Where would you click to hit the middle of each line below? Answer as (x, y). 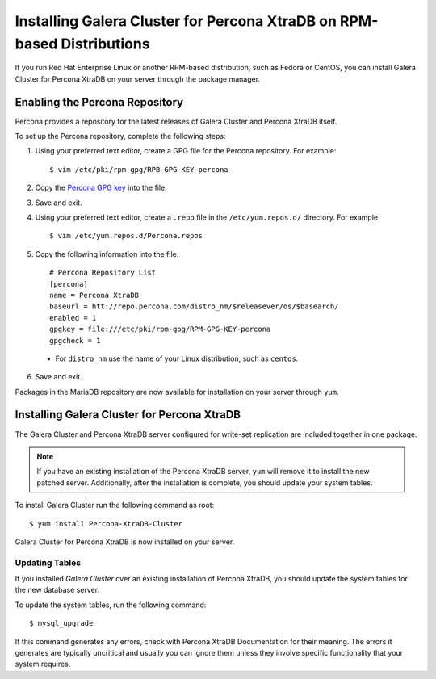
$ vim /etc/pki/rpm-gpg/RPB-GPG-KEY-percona (139, 169)
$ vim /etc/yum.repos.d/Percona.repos (126, 236)
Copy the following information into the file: (107, 254)
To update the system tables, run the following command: (111, 605)
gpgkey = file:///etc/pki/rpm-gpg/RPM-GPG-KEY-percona (160, 329)
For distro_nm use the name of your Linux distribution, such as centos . (177, 358)
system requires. (43, 664)
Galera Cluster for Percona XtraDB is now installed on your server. (125, 542)
